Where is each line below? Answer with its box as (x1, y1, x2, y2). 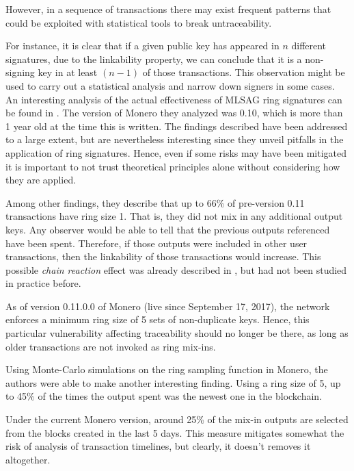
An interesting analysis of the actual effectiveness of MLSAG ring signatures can (5, 92, 342, 106)
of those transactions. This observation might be (142, 65, 345, 79)
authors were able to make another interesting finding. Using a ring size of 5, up (5, 375, 341, 390)
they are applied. (5, 173, 77, 187)
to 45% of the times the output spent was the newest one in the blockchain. (5, 389, 323, 403)
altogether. (5, 452, 51, 466)
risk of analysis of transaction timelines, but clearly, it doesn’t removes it (5, 439, 311, 453)
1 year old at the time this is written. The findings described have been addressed (5, 118, 348, 133)
